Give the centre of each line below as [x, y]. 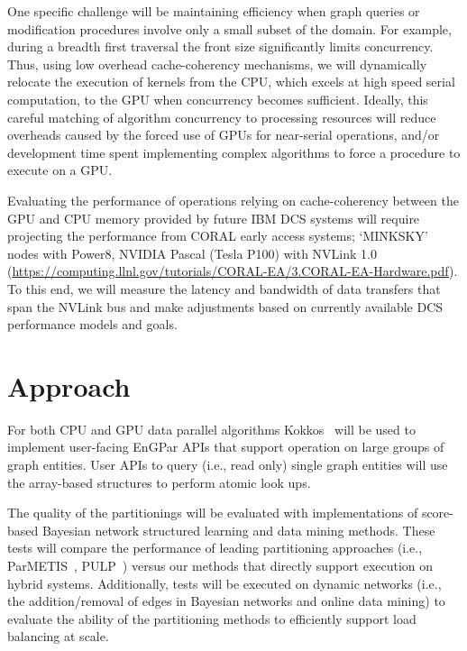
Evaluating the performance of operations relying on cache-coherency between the [233, 200]
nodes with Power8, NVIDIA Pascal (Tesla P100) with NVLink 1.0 [192, 253]
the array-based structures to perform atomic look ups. [159, 482]
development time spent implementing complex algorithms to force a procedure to [234, 152]
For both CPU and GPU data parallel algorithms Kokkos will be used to [211, 429]
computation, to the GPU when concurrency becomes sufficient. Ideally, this [218, 99]
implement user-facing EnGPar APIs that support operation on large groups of [226, 447]
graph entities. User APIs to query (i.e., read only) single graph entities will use [228, 464]
